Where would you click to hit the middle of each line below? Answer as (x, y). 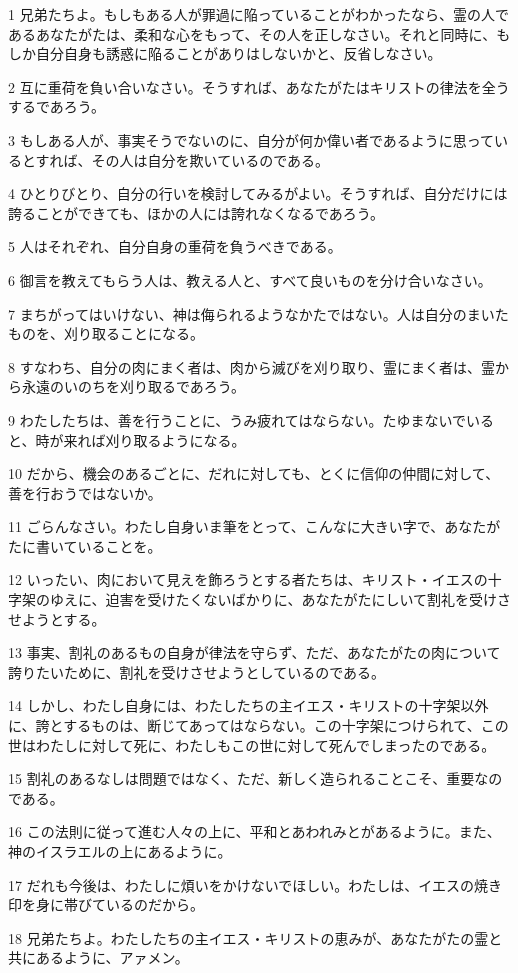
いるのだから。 (154, 904)
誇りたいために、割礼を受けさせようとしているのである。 (197, 671)
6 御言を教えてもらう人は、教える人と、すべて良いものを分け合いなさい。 (250, 279)
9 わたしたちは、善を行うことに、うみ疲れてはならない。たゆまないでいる (251, 419)
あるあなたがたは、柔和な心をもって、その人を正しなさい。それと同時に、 (252, 33)
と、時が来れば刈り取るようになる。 (127, 439)
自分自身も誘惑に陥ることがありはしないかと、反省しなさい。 (238, 53)
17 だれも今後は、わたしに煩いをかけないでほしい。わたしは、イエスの (241, 884)
